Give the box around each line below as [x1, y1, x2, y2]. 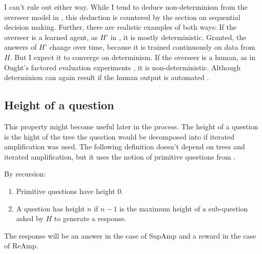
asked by [16, 213, 44, 224]
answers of [4, 42, 37, 52]
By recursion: [4, 168, 46, 179]
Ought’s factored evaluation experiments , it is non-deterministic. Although [4, 62, 241, 72]
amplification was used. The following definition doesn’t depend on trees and [4, 141, 245, 152]
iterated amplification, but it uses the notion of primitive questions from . [4, 151, 236, 162]
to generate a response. [54, 213, 127, 224]
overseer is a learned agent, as [4, 31, 98, 42]
